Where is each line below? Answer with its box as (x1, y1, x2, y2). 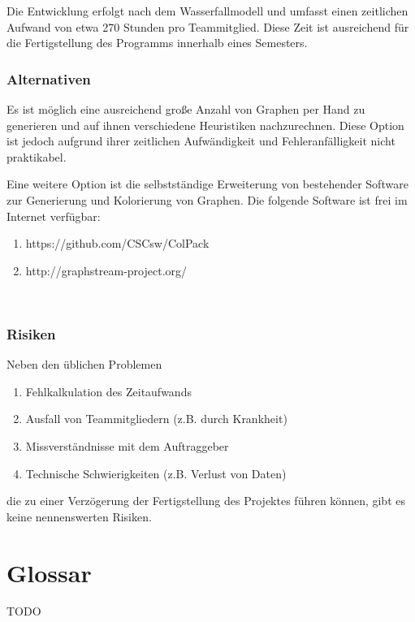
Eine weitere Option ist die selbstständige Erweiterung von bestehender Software (6, 175, 409, 192)
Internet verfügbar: (6, 207, 101, 224)
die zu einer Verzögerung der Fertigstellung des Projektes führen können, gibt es (6, 492, 405, 509)
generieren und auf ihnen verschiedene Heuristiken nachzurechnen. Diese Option (6, 116, 404, 133)
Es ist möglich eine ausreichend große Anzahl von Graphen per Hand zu (6, 101, 365, 117)
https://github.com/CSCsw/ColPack (25, 235, 210, 252)
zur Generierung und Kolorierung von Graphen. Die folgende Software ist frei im (6, 191, 408, 208)
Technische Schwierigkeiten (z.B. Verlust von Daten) (25, 464, 287, 482)
